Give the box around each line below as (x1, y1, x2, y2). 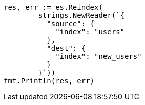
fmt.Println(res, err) (4, 77, 95, 85)
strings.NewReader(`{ (38, 11, 125, 19)
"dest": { (47, 44, 86, 52)
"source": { (47, 19, 95, 28)
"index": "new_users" (55, 52, 142, 60)
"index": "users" (55, 28, 125, 36)
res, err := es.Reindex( (4, 3, 103, 11)
